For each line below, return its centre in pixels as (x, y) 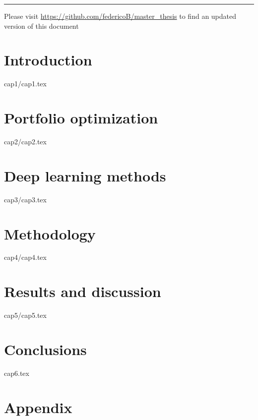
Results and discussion (83, 291)
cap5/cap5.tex (25, 315)
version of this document (41, 26)
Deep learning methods (85, 175)
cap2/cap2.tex (25, 142)
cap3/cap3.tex (25, 199)
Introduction (48, 60)
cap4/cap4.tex (25, 257)
